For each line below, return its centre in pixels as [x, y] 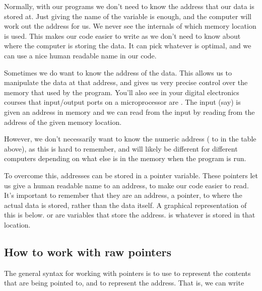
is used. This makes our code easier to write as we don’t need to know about [122, 35]
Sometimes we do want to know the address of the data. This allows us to [118, 72]
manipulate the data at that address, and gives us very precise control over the [126, 82]
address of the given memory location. [63, 122]
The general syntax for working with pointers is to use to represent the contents [127, 273]
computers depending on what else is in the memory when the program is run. [125, 158]
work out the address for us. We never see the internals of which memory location [130, 26]
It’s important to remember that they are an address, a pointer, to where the [123, 195]
